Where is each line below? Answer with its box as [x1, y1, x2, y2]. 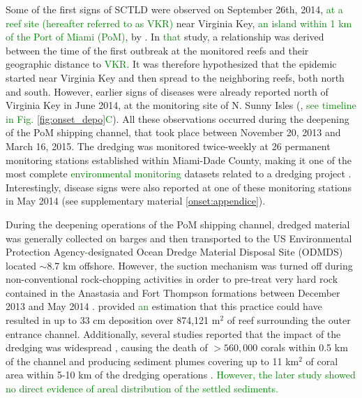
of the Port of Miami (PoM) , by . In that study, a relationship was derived [6, 29, 324, 44]
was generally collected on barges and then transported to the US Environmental [6, 230, 352, 245]
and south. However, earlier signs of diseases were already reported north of [6, 84, 329, 98]
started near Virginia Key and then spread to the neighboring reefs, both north [6, 70, 345, 84]
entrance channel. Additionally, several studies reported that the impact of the [6, 326, 341, 341]
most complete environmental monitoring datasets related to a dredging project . [6, 166, 352, 181]
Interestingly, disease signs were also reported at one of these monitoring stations [6, 179, 352, 194]
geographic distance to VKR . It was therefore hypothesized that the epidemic [6, 57, 337, 71]
